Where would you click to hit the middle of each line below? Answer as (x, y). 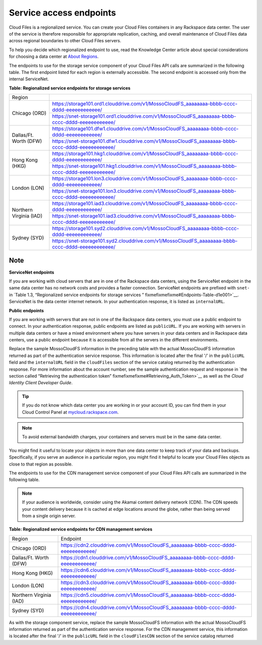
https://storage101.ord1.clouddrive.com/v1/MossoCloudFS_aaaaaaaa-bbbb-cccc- (145, 104)
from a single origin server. (49, 516)
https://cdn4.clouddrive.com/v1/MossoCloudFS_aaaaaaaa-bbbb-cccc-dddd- (149, 607)
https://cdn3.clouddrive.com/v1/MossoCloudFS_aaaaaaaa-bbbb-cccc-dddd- (149, 582)
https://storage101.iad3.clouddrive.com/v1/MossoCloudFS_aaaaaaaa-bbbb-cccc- (145, 203)
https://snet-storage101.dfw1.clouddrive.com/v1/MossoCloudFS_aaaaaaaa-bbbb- (145, 141)
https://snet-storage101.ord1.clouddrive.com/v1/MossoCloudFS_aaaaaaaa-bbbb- (144, 116)
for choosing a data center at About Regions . (54, 56)
